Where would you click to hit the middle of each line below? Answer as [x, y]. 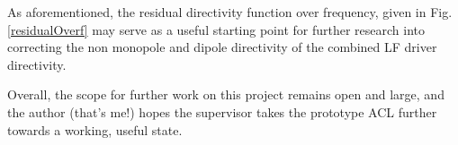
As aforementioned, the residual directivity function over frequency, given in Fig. [230, 12]
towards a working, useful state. [95, 129]
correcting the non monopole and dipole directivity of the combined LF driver [222, 47]
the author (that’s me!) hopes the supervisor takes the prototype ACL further [222, 111]
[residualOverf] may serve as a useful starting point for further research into [216, 29]
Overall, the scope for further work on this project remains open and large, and [226, 94]
